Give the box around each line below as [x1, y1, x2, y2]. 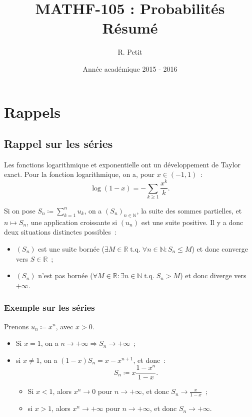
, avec [55, 321, 73, 331]
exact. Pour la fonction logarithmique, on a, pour [4, 169, 154, 179]
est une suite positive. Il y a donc [141, 217, 243, 227]
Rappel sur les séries [4, 136, 113, 151]
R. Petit [117, 47, 142, 57]
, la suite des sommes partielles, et [136, 205, 242, 216]
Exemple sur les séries [4, 301, 95, 314]
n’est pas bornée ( [38, 270, 93, 281]
